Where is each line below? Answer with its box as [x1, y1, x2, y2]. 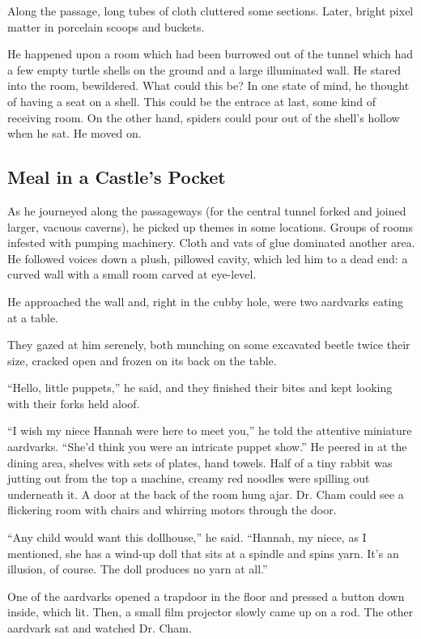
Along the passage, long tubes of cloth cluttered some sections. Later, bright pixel [7, 2, 414, 19]
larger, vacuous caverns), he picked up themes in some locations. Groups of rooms [7, 218, 413, 235]
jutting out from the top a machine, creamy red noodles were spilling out [7, 470, 370, 487]
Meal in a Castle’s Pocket [7, 164, 226, 190]
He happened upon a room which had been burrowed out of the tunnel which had [7, 45, 414, 62]
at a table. [7, 309, 58, 326]
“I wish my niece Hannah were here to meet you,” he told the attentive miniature [7, 422, 412, 439]
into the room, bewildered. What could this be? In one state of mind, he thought [7, 77, 410, 94]
